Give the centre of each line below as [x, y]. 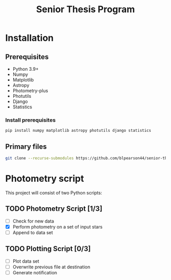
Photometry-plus [30, 91]
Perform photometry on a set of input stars [58, 227]
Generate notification [35, 272]
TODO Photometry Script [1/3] [54, 209]
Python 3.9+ [26, 69]
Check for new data [33, 221]
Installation [30, 38]
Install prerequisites [31, 120]
